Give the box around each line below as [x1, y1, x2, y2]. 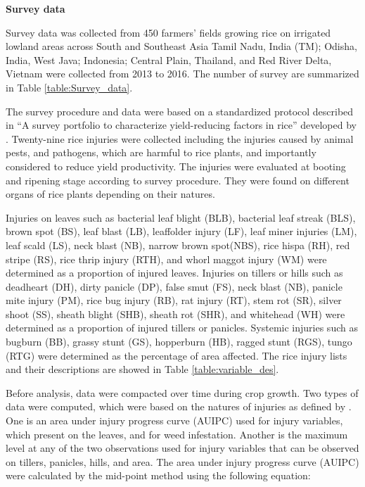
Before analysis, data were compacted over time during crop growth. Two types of [6, 385, 359, 400]
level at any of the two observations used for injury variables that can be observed [6, 441, 359, 455]
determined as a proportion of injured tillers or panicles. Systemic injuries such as [6, 320, 358, 335]
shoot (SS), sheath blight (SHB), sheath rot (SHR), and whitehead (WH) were [6, 306, 345, 321]
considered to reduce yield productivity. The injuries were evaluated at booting [6, 158, 346, 173]
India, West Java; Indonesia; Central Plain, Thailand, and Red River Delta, [6, 52, 332, 67]
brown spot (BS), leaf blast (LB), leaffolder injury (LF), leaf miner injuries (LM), [6, 224, 357, 239]
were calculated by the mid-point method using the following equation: [6, 468, 311, 483]
